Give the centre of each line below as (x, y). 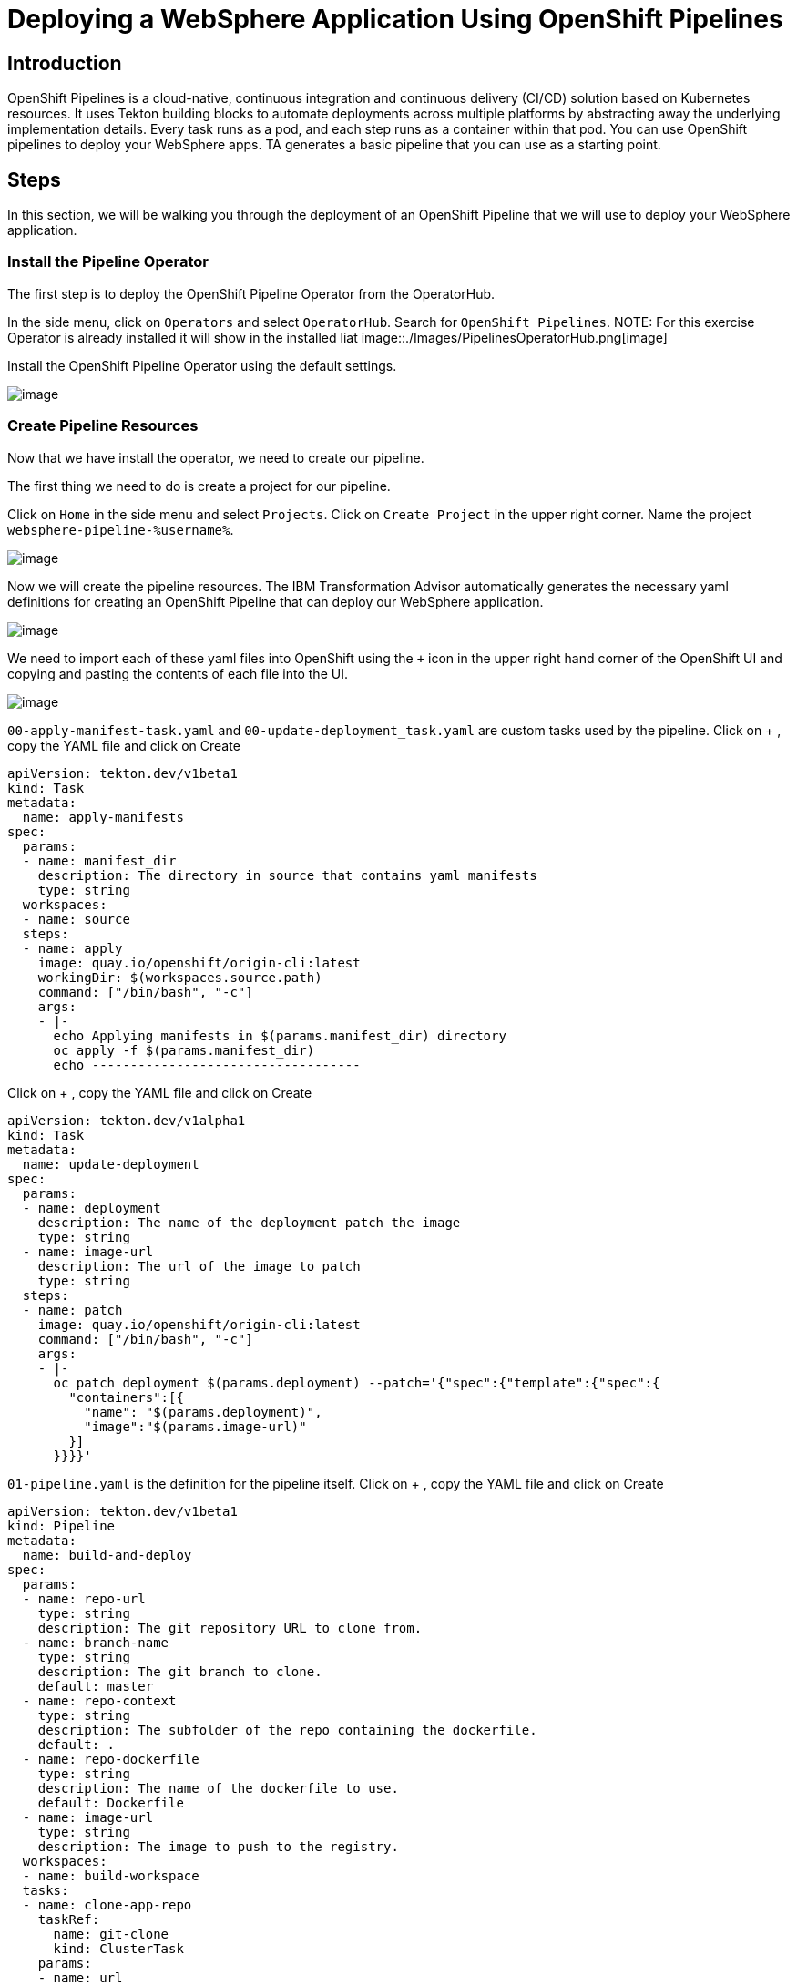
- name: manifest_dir (99, 860)
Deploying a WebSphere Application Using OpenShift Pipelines (395, 19)
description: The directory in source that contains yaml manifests (287, 875)
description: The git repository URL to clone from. (230, 1628)
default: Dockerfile (111, 1802)
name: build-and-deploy (107, 1555)
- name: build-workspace (111, 1875)
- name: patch (72, 1310)
